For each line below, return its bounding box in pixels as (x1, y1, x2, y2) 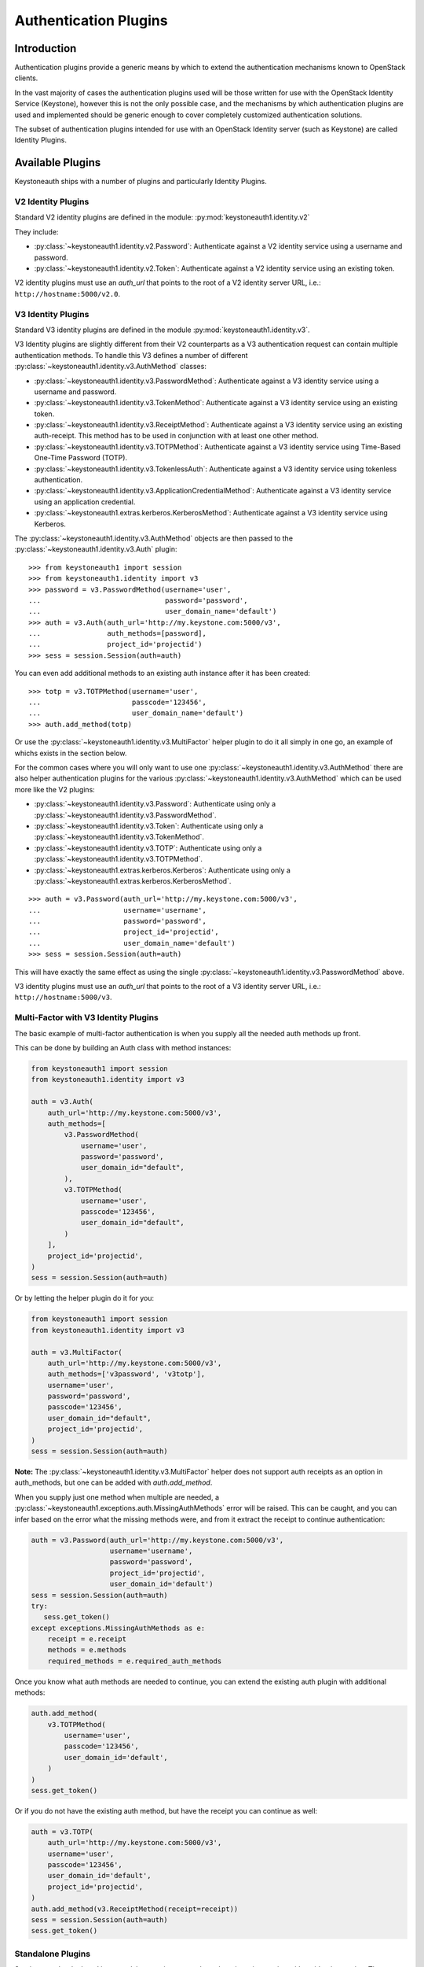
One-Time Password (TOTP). (34, 453, 128, 463)
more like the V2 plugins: (14, 784, 96, 794)
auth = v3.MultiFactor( (31, 1348, 123, 1356)
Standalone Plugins (14, 1948, 90, 1959)
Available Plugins (14, 156, 101, 169)
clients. (14, 73, 38, 83)
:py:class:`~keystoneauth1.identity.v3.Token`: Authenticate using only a (34, 821, 264, 830)
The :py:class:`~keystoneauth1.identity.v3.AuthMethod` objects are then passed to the (14, 533, 294, 543)
